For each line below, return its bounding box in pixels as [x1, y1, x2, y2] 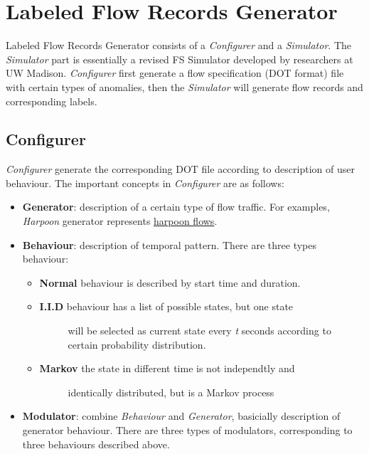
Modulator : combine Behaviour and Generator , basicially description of [22, 408, 341, 423]
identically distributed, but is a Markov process [68, 384, 274, 399]
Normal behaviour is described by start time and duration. [39, 275, 301, 290]
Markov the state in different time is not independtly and [39, 361, 295, 376]
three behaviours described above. [22, 436, 170, 451]
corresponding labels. [6, 93, 97, 108]
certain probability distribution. [68, 337, 206, 352]
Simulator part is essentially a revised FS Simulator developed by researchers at [6, 51, 353, 66]
